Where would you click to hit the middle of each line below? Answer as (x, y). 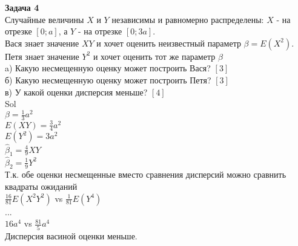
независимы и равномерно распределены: (188, 19)
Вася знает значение (42, 43)
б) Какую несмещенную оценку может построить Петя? (108, 79)
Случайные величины (45, 19)
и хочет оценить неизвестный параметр (169, 43)
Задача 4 (22, 7)
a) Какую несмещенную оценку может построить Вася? (108, 68)
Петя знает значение (42, 56)
